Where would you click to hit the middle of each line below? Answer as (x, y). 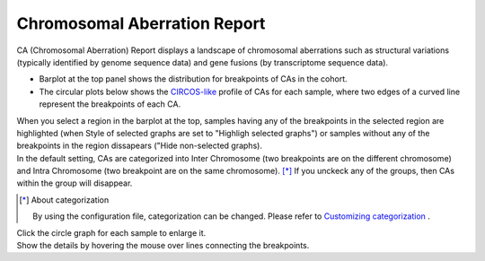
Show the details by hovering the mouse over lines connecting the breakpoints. (163, 246)
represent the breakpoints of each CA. (110, 104)
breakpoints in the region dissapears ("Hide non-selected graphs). (139, 146)
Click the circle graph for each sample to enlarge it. (111, 232)
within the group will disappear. (75, 183)
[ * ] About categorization (64, 200)
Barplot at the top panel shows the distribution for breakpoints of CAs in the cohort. (193, 79)
